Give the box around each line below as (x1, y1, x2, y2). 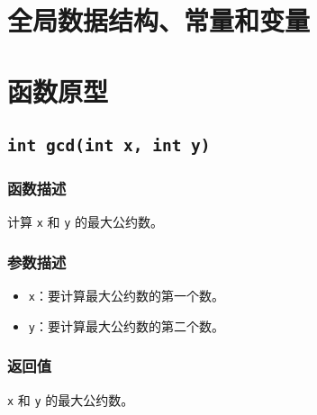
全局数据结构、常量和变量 (7, 2, 311, 39)
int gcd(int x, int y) (7, 136, 211, 156)
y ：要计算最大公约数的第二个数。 (28, 316, 224, 335)
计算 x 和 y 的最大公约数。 (7, 212, 164, 231)
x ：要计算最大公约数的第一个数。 (28, 286, 224, 305)
